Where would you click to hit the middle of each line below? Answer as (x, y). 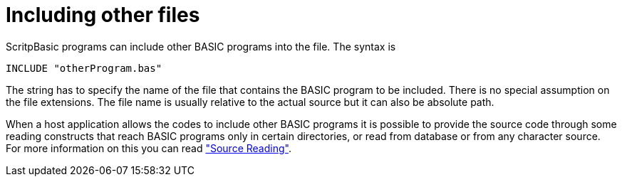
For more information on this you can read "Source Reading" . (149, 148)
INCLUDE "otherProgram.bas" (84, 68)
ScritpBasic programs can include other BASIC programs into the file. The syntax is (201, 46)
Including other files (103, 15)
